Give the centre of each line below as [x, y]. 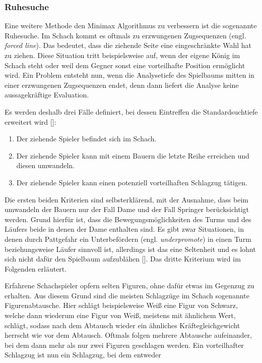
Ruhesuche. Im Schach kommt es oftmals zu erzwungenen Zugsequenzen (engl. [125, 35]
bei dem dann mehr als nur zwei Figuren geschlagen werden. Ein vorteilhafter [124, 345]
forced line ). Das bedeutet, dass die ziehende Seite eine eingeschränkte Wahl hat [128, 45]
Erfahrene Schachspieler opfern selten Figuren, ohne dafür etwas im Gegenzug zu [129, 286]
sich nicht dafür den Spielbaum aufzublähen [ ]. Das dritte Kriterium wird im [123, 259]
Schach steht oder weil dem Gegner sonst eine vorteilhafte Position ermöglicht [125, 65]
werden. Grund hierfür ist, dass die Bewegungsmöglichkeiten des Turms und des [128, 219]
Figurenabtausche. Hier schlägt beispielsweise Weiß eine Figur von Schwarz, [121, 305]
